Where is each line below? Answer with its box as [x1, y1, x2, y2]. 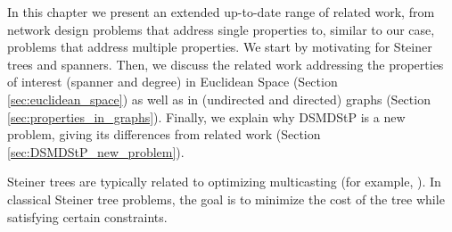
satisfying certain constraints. [7, 207, 168, 226]
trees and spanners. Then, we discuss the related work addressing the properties [7, 54, 444, 73]
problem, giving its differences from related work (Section [7, 125, 321, 144]
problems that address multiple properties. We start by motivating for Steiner [7, 37, 432, 56]
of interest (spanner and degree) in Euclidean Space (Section [7, 72, 338, 91]
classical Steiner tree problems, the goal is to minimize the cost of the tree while [7, 189, 445, 208]
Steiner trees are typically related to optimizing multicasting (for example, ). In [7, 172, 441, 191]
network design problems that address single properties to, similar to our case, [7, 20, 435, 38]
